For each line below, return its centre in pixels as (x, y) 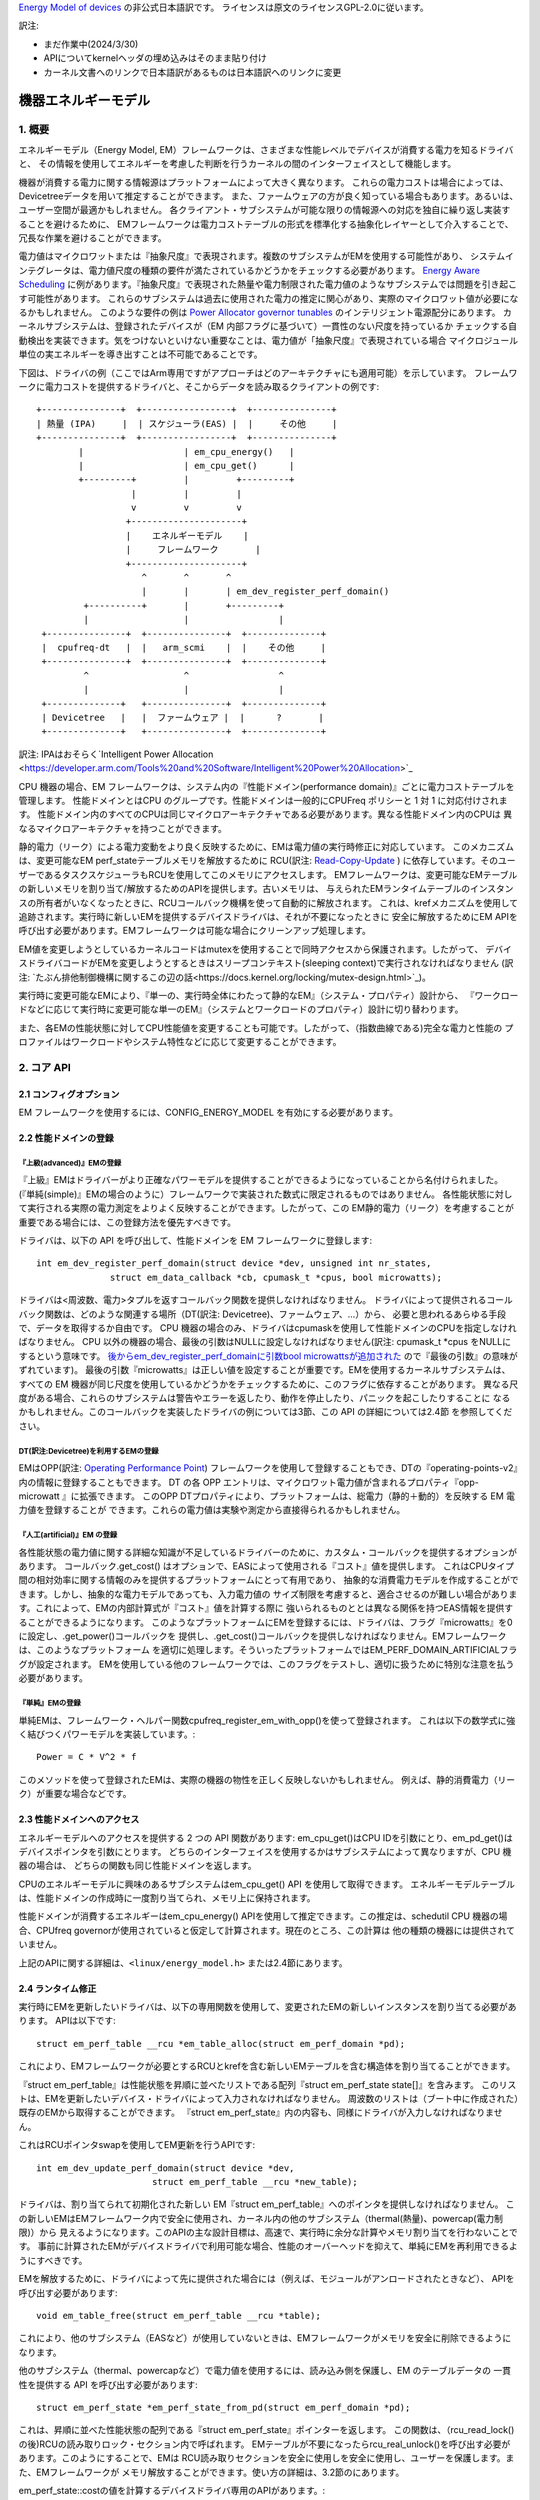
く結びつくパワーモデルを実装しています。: (107, 1734)
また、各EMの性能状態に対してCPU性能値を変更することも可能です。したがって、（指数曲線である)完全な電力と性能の (260, 1027)
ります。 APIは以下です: (67, 2021)
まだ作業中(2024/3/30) (91, 44)
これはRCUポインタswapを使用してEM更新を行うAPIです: (136, 2145)
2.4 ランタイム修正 (57, 1988)
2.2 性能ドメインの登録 (66, 1138)
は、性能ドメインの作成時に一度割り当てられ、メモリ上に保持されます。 (167, 1898)
